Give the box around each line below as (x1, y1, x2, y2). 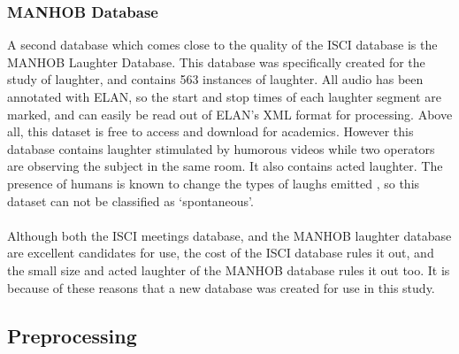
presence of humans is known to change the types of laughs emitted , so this (7, 173, 420, 192)
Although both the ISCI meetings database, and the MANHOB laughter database (7, 226, 452, 244)
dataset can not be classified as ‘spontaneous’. (7, 191, 254, 210)
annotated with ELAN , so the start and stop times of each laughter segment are (7, 88, 441, 105)
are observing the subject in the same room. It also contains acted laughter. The (7, 157, 443, 175)
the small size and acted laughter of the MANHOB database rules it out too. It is (7, 260, 450, 279)
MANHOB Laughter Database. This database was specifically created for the (7, 52, 425, 71)
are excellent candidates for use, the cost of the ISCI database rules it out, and (7, 243, 434, 262)
